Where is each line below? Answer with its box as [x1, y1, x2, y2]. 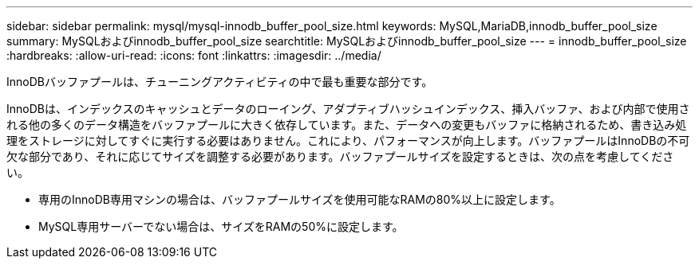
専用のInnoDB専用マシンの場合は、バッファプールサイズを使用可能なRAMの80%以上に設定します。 [38, 193, 561, 206]
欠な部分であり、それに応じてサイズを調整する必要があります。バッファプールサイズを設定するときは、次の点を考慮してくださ [6, 150, 674, 163]
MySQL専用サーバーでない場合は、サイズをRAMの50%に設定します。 [38, 220, 404, 233]
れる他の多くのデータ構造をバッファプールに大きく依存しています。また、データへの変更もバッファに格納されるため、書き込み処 [6, 118, 687, 131]
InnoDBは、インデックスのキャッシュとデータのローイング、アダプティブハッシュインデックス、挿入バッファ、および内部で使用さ [6, 102, 690, 115]
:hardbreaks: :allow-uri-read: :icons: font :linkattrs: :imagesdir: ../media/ [6, 49, 381, 62]
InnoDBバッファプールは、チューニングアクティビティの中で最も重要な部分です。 [6, 75, 433, 88]
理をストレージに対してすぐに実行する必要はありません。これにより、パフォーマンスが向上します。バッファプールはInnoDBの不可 [6, 134, 690, 147]
